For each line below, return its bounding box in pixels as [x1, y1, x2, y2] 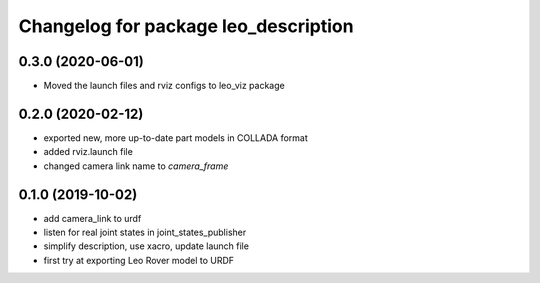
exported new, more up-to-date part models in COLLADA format [43, 131, 309, 144]
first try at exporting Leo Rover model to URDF [43, 254, 235, 266]
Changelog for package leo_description [18, 15, 354, 37]
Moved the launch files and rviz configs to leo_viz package [43, 80, 285, 92]
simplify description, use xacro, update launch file [43, 240, 250, 252]
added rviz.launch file [43, 146, 134, 158]
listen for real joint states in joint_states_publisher [43, 226, 247, 239]
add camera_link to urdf [43, 212, 142, 224]
